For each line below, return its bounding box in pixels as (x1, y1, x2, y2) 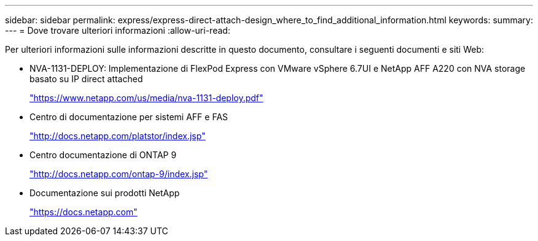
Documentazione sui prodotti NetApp (29, 188, 180, 198)
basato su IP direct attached (29, 74, 143, 84)
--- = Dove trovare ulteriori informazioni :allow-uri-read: (5, 25, 230, 36)
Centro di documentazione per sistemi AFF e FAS (29, 112, 228, 122)
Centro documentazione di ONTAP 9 (29, 150, 177, 160)
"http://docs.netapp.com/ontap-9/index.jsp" (29, 169, 208, 179)
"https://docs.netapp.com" (29, 207, 138, 217)
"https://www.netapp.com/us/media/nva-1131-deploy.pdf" (29, 93, 263, 103)
